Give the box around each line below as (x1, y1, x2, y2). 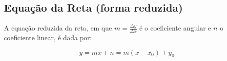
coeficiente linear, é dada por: (4, 32, 92, 43)
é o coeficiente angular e (139, 23, 211, 33)
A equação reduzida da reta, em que (4, 23, 112, 33)
